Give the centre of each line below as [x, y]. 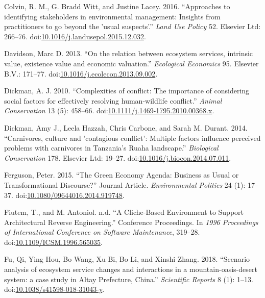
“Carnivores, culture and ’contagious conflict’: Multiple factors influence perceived [132, 138]
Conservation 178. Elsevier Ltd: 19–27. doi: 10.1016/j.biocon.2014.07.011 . [118, 157]
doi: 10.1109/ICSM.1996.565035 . [53, 242]
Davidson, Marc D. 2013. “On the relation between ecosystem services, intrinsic [129, 53]
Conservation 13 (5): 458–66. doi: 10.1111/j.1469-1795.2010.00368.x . [109, 110]
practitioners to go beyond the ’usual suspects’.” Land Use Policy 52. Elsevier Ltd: [132, 26]
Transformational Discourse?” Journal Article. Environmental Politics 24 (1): [125, 184]
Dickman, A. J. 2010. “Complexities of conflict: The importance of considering [127, 91]
